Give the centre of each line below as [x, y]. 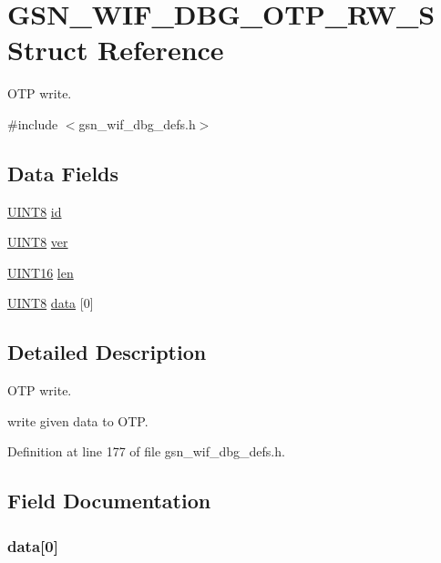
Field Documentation [109, 501]
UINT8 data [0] [51, 303]
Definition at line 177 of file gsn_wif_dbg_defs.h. [146, 451]
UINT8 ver [38, 242]
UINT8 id [35, 211]
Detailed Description [107, 352]
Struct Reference [116, 50]
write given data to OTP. [78, 420]
